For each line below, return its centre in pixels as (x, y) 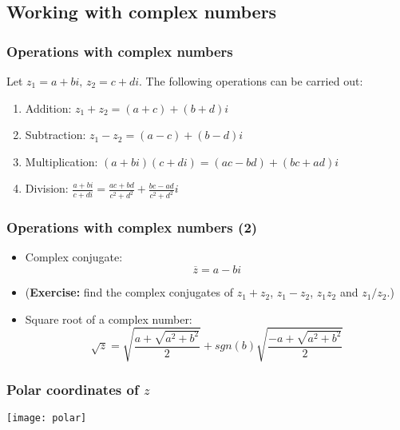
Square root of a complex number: (109, 319)
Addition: (48, 107)
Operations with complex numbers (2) (132, 227)
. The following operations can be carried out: (251, 81)
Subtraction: (55, 135)
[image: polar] (47, 418)
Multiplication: (61, 161)
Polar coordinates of (73, 389)
